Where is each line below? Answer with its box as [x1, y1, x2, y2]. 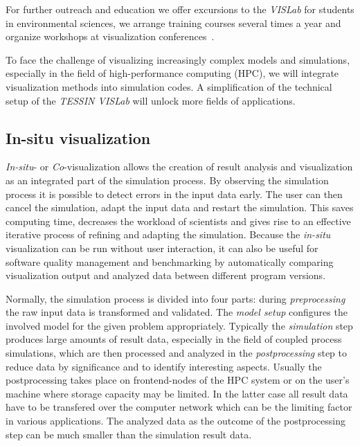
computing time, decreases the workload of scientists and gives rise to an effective [6, 213, 351, 228]
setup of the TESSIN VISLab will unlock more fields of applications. [6, 93, 296, 107]
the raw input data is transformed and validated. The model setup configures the [6, 305, 348, 319]
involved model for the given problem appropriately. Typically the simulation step [6, 318, 353, 332]
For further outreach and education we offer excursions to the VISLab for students [6, 2, 354, 16]
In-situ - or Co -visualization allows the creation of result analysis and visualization [6, 159, 353, 174]
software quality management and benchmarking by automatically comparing [6, 254, 334, 269]
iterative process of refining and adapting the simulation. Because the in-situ [6, 227, 331, 242]
